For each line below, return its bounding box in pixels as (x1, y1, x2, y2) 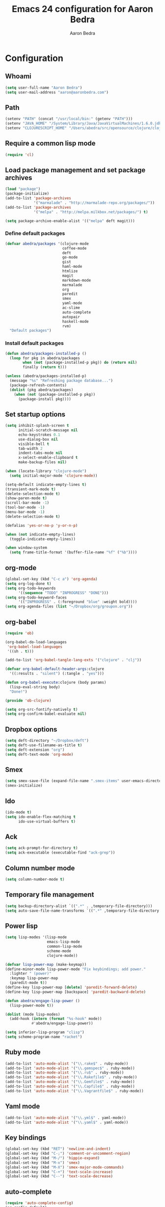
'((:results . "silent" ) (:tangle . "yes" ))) (9, 671, 105, 676)
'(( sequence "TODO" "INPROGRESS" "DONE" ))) (18, 590, 109, 595)
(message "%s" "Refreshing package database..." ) (9, 378, 113, 383)
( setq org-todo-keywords (5, 586, 56, 591)
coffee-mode (62, 246, 87, 251)
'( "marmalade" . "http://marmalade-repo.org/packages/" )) (33, 200, 155, 205)
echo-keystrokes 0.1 (18, 432, 60, 437)
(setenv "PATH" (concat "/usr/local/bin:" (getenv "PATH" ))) (5, 117, 133, 122)
